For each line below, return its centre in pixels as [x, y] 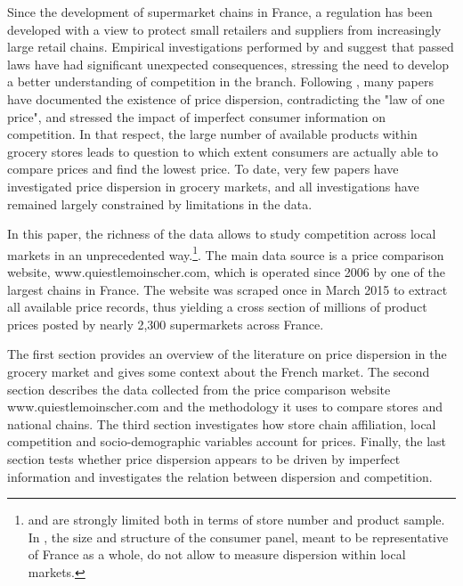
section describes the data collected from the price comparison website [199, 389]
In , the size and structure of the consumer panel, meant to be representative [238, 537]
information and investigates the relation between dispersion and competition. [220, 476]
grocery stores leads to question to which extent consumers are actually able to [223, 151]
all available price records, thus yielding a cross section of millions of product [217, 307]
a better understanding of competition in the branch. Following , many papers [220, 81]
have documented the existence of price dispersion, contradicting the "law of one [226, 98]
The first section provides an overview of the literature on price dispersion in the [227, 354]
